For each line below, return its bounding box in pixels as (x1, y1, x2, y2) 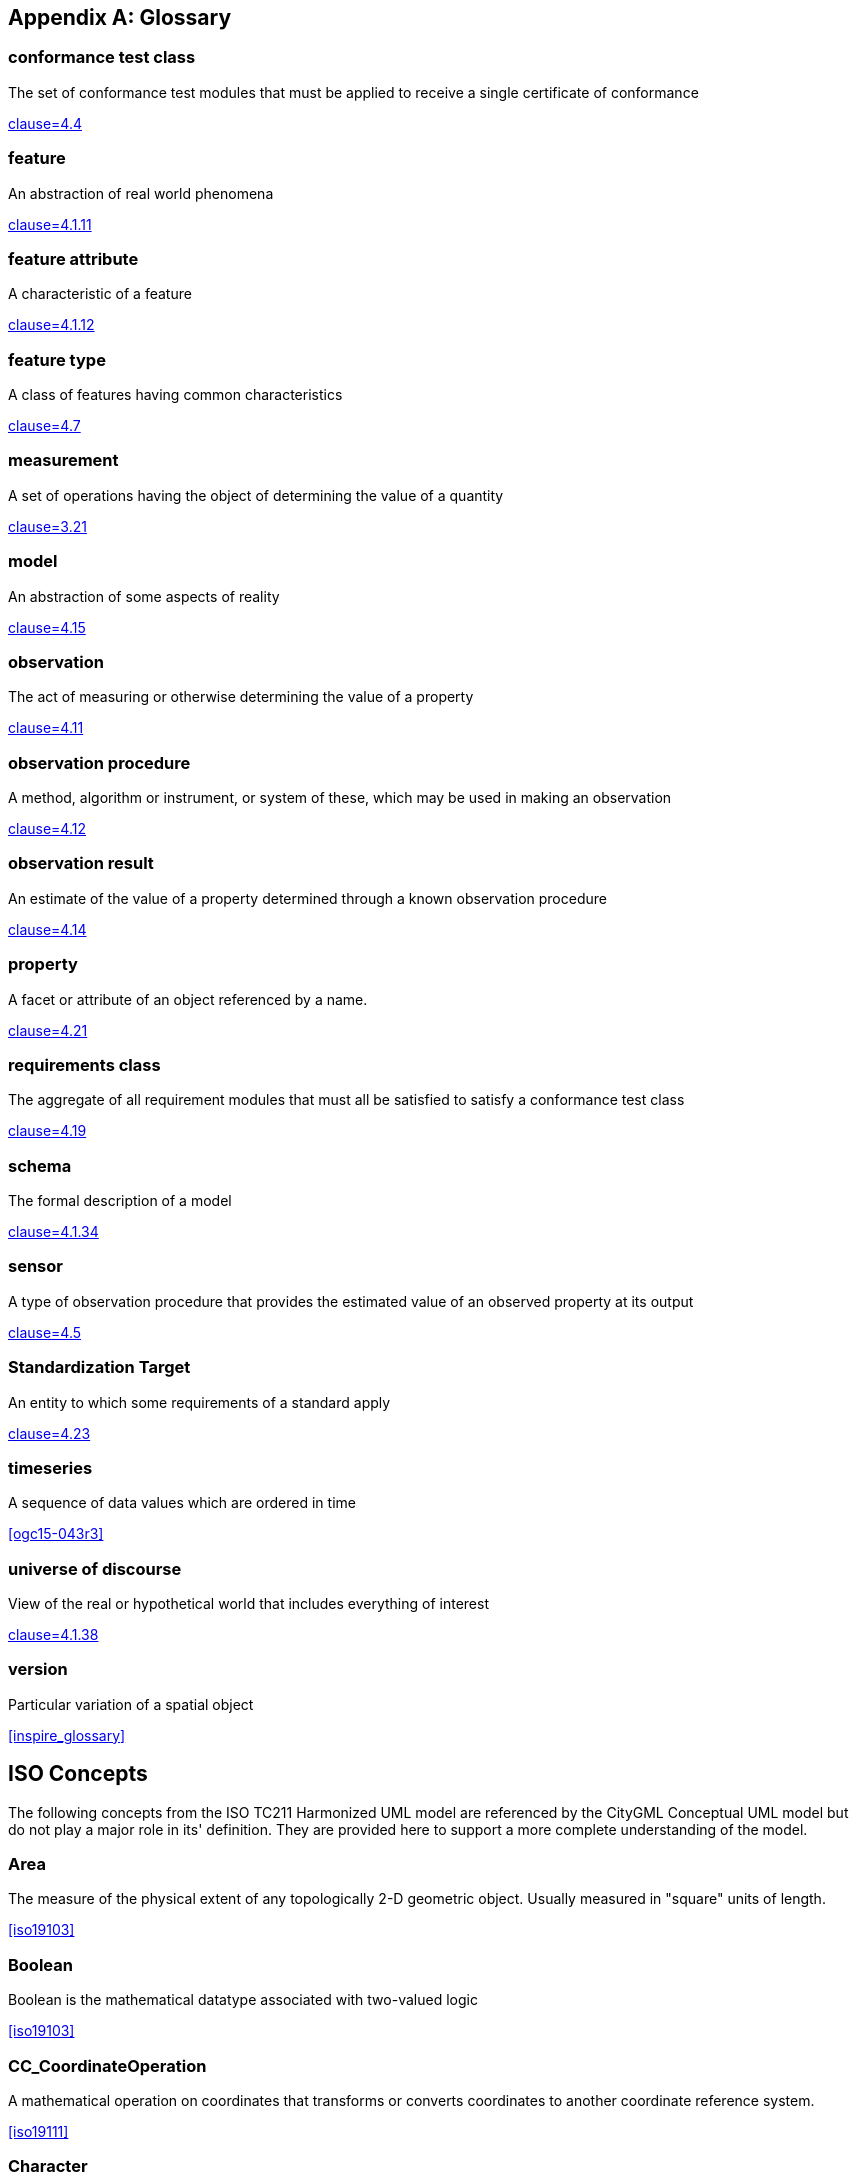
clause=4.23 (8, 1424, 91, 1442)
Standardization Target (8, 1357, 191, 1378)
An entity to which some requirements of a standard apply (8, 1393, 391, 1411)
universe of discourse (8, 1558, 182, 1579)
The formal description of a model (8, 1192, 232, 1210)
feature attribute (8, 248, 139, 269)
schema (8, 1155, 72, 1176)
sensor (8, 1256, 63, 1277)
